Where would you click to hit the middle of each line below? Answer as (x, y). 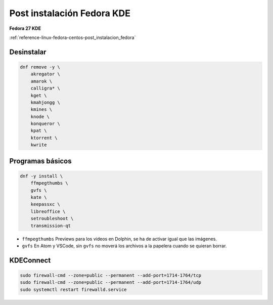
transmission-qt (51, 226)
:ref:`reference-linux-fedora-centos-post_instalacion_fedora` (73, 37)
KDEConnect (30, 260)
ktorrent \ (44, 138)
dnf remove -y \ (40, 67)
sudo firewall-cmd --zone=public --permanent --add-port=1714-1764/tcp (111, 275)
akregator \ (45, 74)
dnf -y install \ (41, 176)
